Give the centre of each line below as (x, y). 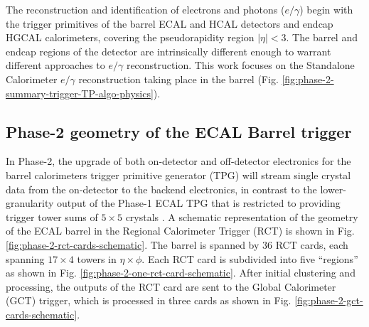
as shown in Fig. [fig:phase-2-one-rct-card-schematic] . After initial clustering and (181, 273)
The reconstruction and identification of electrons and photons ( (145, 9)
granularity (30, 203)
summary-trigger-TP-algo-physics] (80, 93)
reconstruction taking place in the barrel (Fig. (178, 79)
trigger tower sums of (52, 216)
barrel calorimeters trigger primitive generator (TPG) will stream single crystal (178, 175)
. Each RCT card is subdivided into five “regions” (250, 258)
